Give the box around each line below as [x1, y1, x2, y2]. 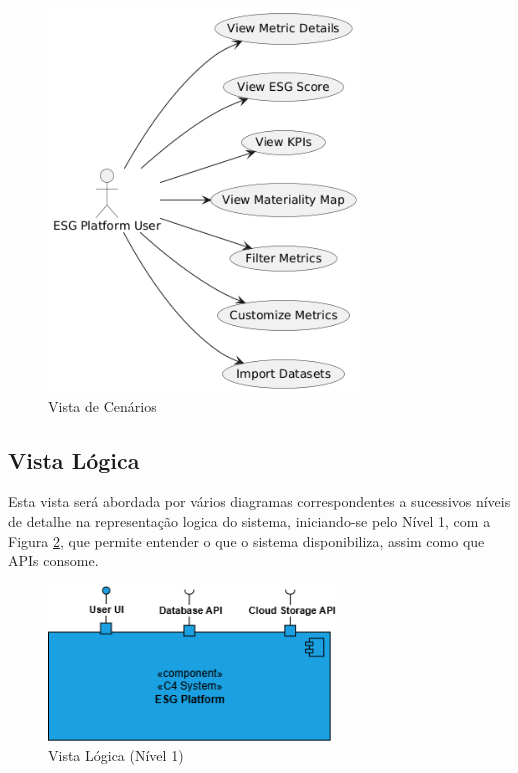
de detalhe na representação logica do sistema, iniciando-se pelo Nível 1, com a [8, 510, 491, 531]
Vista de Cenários [48, 395, 157, 416]
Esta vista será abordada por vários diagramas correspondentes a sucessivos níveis [8, 491, 511, 512]
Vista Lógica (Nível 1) [48, 745, 184, 766]
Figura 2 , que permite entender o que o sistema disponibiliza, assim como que [8, 530, 485, 551]
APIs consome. [8, 550, 99, 571]
